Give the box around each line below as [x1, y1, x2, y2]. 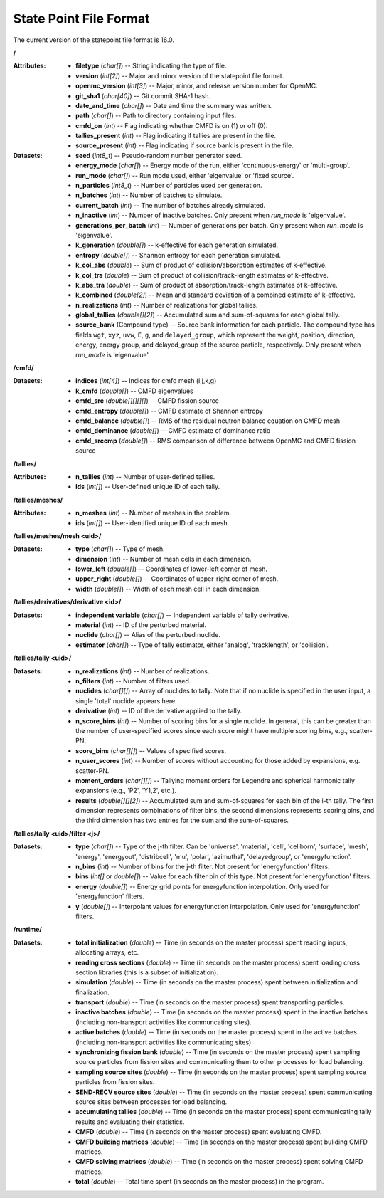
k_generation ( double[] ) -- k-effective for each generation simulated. [75, 241, 279, 249]
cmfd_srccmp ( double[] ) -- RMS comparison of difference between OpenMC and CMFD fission [75, 436, 356, 445]
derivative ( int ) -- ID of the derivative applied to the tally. [75, 707, 242, 715]
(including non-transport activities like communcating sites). [75, 1018, 252, 1026]
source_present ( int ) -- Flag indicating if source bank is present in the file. [75, 141, 294, 149]
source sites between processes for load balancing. [75, 1098, 228, 1106]
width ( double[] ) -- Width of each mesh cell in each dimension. [75, 584, 261, 593]
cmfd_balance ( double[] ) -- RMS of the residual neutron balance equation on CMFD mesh [75, 416, 341, 425]
